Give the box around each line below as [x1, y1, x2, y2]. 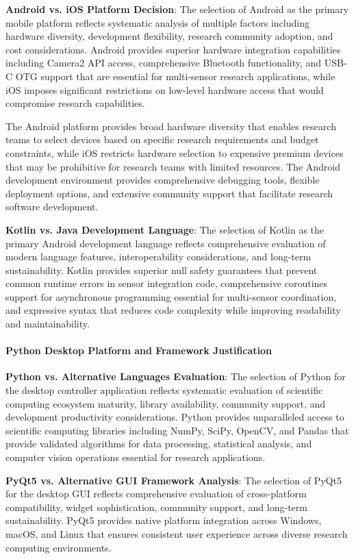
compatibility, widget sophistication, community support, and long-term [5, 499, 307, 514]
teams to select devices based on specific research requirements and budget [5, 132, 319, 147]
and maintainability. [5, 316, 90, 331]
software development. [5, 199, 99, 214]
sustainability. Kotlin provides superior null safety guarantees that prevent [5, 262, 318, 277]
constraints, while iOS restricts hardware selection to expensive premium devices [5, 145, 344, 160]
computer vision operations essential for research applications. [5, 450, 266, 464]
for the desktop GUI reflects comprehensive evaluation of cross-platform [5, 486, 307, 501]
